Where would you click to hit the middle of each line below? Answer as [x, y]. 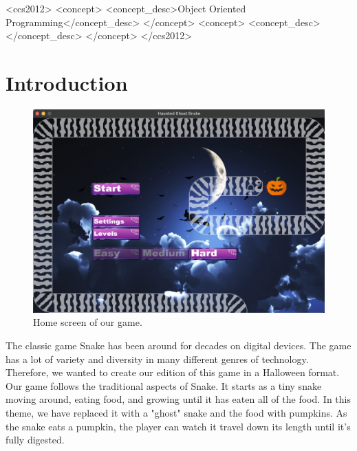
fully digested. [35, 440]
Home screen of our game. [88, 322]
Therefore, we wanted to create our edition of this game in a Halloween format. [173, 372]
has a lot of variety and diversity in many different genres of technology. [157, 359]
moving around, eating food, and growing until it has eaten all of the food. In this [178, 399]
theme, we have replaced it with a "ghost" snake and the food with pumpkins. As [176, 412]
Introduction [67, 82]
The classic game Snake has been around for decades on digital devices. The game [178, 345]
